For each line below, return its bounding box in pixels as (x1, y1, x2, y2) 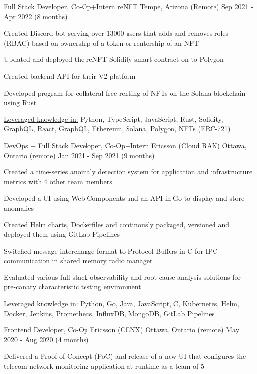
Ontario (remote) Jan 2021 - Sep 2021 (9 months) (4, 150, 155, 160)
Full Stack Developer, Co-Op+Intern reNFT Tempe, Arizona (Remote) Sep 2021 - (4, 1, 253, 11)
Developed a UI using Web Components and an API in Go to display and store (4, 193, 245, 203)
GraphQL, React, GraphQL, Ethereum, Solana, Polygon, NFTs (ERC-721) (4, 123, 231, 134)
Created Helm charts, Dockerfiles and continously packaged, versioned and (4, 219, 230, 229)
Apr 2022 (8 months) (4, 11, 68, 21)
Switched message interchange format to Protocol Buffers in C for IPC (4, 245, 218, 256)
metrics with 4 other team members (4, 176, 112, 186)
